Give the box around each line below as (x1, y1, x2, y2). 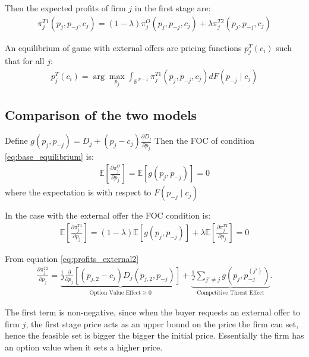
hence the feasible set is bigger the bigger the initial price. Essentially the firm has (5, 329, 304, 342)
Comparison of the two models (5, 105, 197, 124)
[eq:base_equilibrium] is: (5, 150, 94, 162)
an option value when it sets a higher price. (5, 340, 163, 353)
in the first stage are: (134, 2, 211, 14)
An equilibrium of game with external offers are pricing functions (5, 41, 242, 53)
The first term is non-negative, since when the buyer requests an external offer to (5, 306, 301, 318)
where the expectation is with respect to (5, 186, 152, 198)
